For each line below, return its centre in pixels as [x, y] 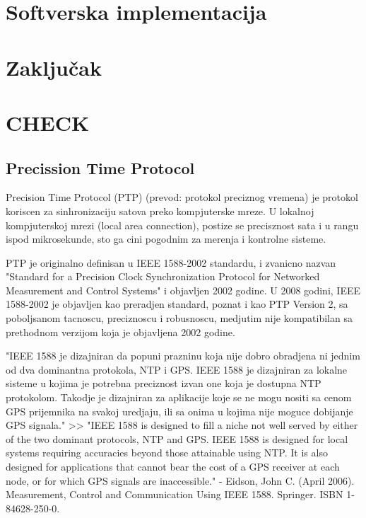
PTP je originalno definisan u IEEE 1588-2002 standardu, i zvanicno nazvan [171, 262]
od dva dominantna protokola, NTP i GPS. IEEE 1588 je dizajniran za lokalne [177, 369]
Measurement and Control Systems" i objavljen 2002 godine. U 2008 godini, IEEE [183, 290]
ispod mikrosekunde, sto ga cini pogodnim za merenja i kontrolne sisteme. [166, 239]
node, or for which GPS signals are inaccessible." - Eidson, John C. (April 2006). [180, 480]
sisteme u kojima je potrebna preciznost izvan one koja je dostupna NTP [164, 383]
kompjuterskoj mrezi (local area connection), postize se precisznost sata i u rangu [182, 225]
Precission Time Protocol [100, 167]
